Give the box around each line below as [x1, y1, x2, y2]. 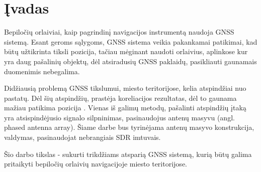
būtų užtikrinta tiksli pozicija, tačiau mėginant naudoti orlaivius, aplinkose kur [4, 46, 248, 57]
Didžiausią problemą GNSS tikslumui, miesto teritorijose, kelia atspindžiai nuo [4, 83, 246, 93]
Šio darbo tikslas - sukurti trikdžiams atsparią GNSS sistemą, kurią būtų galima [4, 148, 252, 159]
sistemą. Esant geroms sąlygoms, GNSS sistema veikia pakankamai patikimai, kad [4, 36, 257, 47]
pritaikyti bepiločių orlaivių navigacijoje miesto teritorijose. [4, 158, 187, 169]
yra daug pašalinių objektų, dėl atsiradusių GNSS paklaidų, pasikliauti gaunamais [4, 56, 257, 66]
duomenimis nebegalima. [4, 66, 80, 76]
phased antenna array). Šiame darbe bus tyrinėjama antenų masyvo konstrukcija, [4, 122, 254, 132]
